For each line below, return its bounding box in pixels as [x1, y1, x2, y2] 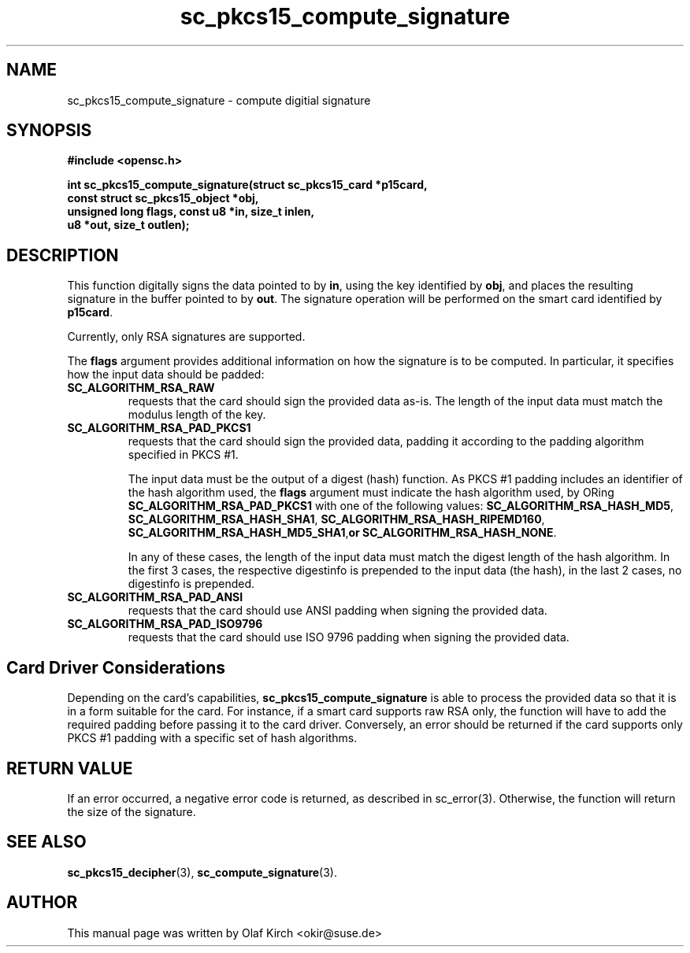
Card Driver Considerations [6, 657, 225, 678]
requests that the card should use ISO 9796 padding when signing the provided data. [128, 630, 569, 645]
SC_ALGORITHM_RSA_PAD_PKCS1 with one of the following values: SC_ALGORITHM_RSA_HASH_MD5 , [128, 499, 674, 513]
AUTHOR [6, 892, 78, 913]
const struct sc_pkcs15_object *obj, [67, 191, 259, 205]
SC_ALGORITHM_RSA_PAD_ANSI [67, 590, 243, 604]
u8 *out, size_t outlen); [67, 218, 190, 232]
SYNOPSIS [6, 120, 92, 141]
